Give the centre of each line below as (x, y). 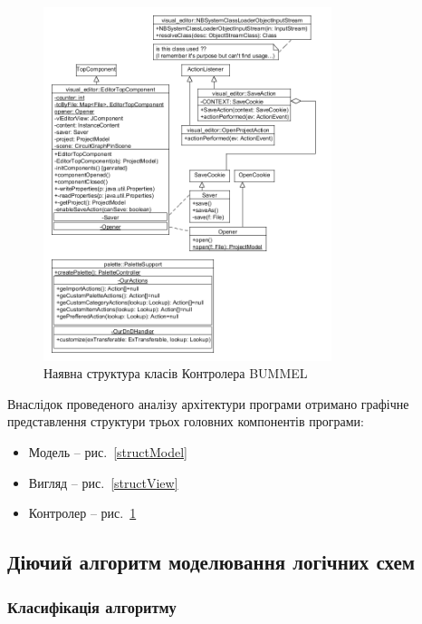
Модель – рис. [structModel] (108, 452)
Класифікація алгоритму (92, 606)
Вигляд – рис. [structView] (103, 482)
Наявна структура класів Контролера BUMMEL (176, 373)
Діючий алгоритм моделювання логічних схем (211, 562)
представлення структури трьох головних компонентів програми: (186, 421)
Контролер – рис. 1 (82, 513)
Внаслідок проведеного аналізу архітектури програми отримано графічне (208, 403)
